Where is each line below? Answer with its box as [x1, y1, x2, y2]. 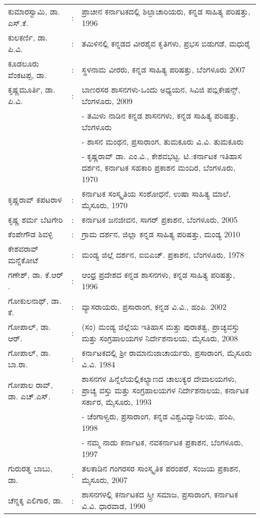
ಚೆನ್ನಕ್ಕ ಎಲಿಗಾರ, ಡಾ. [8, 494, 63, 506]
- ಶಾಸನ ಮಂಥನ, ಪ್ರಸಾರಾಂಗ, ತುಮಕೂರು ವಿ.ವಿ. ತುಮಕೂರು [81, 136, 244, 147]
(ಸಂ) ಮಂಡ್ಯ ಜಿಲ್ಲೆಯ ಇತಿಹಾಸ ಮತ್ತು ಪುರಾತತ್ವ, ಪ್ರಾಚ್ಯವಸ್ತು [81, 321, 239, 332]
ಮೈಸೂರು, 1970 [81, 199, 128, 211]
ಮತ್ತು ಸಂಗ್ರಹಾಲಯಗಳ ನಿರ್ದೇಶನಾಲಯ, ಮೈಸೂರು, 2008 [81, 332, 238, 344]
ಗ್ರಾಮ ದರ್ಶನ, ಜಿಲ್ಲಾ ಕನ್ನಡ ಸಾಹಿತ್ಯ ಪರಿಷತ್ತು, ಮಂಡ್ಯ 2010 [81, 228, 240, 240]
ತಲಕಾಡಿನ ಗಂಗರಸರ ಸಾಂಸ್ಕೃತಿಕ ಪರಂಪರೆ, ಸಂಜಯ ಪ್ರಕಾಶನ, [81, 462, 240, 474]
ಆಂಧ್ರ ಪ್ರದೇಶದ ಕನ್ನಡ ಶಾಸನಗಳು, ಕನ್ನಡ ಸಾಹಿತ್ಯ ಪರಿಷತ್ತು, [81, 269, 235, 280]
